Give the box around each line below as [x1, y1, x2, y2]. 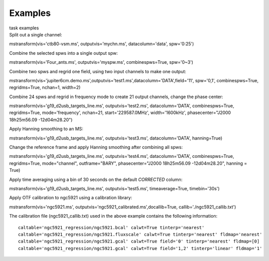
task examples [9, 25, 39, 31]
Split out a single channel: [9, 31, 62, 37]
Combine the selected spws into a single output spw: [9, 50, 118, 56]
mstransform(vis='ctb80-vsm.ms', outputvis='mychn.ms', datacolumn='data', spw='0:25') [9, 41, 194, 47]
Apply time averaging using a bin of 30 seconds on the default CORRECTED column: [9, 176, 183, 182]
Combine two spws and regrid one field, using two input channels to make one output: [9, 68, 186, 74]
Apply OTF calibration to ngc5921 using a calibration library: [9, 195, 133, 201]
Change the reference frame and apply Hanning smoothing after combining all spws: [9, 144, 183, 150]
